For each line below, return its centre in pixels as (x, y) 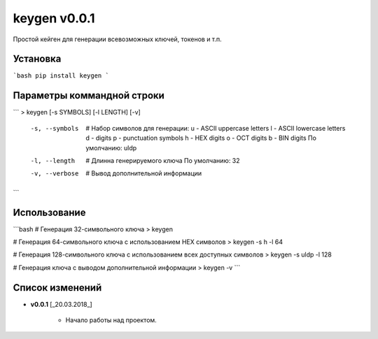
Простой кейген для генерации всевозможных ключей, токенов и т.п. (117, 39)
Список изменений (57, 288)
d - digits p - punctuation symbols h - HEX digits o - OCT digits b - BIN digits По (201, 138)
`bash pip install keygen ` (61, 76)
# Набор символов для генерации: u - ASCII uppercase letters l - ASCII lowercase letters (216, 128)
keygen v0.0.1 (54, 18)
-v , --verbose (55, 174)
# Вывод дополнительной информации (144, 173)
